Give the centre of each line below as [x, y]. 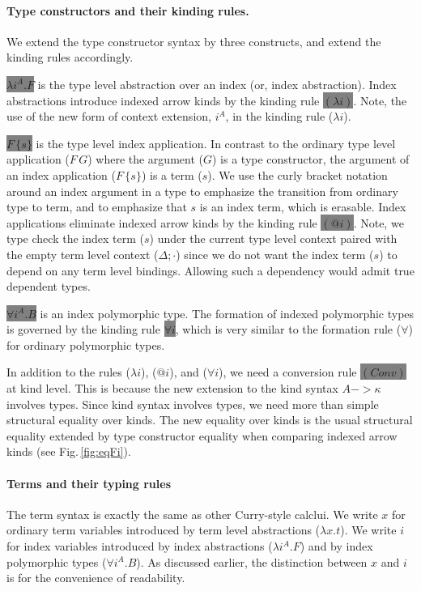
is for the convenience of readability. [96, 578]
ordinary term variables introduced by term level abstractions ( [164, 530]
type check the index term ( [75, 238]
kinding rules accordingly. [70, 57]
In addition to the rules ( [68, 372]
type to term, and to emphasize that [97, 207]
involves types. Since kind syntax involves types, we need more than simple [193, 404]
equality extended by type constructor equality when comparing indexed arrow [202, 435]
